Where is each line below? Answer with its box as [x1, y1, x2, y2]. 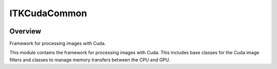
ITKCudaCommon [9, 8, 87, 19]
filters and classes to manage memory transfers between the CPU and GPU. [9, 56, 170, 63]
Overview [9, 27, 42, 36]
